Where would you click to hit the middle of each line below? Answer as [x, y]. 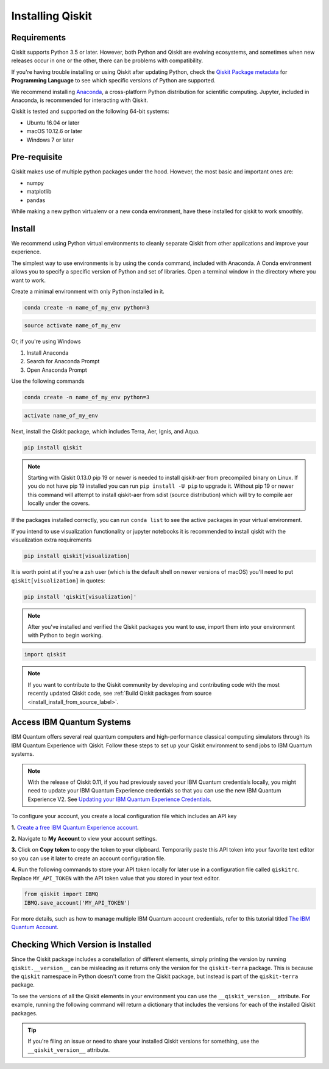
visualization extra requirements [51, 540]
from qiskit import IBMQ [61, 894]
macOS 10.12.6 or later [55, 131]
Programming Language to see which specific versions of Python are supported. [113, 81]
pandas [36, 200]
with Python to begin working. [65, 636]
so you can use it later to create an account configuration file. [88, 858]
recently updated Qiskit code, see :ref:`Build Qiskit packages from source [120, 694]
